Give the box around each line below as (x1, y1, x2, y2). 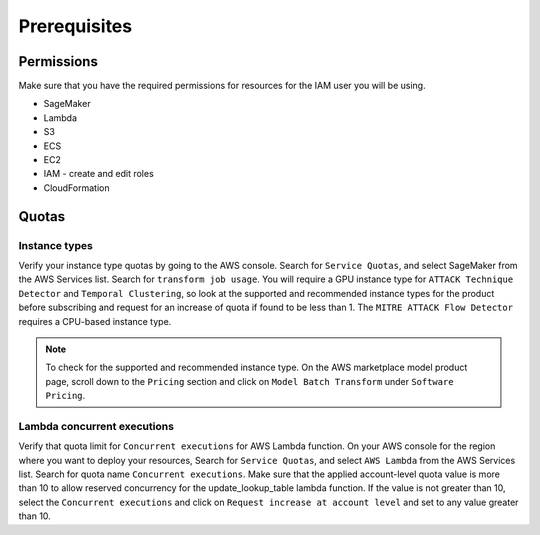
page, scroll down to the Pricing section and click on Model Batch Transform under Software (45, 375, 454, 387)
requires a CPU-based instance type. (18, 315, 172, 327)
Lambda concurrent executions (18, 419, 175, 433)
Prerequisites (18, 15, 133, 37)
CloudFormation (43, 181, 110, 194)
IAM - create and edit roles (43, 168, 154, 180)
